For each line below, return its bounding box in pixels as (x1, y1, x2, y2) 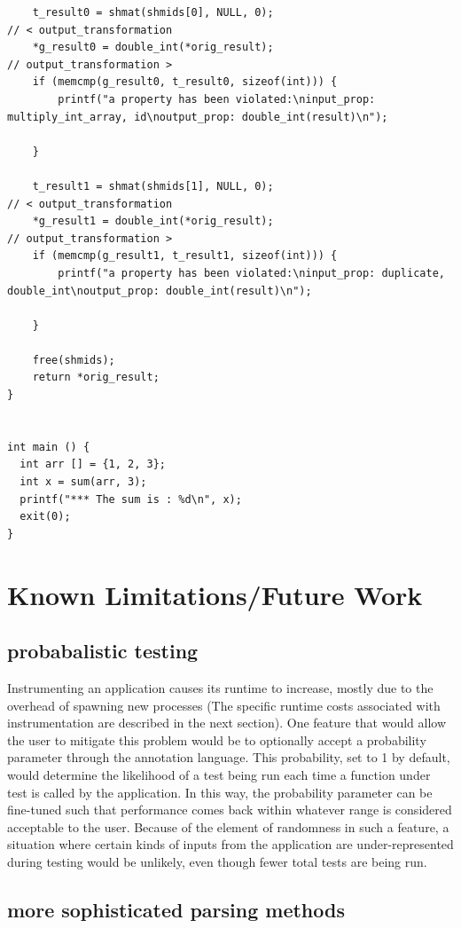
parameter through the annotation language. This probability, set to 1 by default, (7, 748, 450, 767)
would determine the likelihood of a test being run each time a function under (7, 765, 431, 783)
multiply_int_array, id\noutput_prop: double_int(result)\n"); (7, 110, 388, 123)
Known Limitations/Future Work (7, 576, 423, 612)
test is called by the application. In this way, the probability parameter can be (7, 783, 433, 801)
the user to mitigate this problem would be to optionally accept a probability (7, 730, 426, 749)
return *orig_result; (32, 371, 160, 384)
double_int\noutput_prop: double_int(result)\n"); (7, 284, 312, 297)
